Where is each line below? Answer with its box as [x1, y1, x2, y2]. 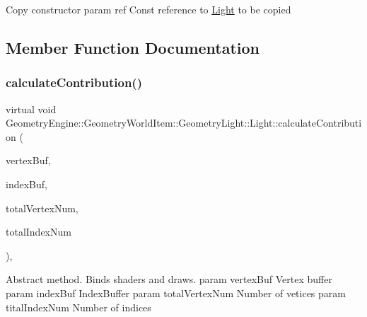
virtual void [6, 101, 57, 116]
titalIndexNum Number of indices [6, 299, 151, 314]
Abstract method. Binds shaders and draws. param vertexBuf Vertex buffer [6, 272, 332, 287]
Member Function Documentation [6, 36, 260, 58]
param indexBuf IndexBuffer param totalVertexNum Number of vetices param [6, 285, 346, 300]
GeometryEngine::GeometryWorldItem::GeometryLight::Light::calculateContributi [6, 115, 362, 130]
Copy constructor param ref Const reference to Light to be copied [6, 2, 291, 16]
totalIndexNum [6, 224, 71, 239]
